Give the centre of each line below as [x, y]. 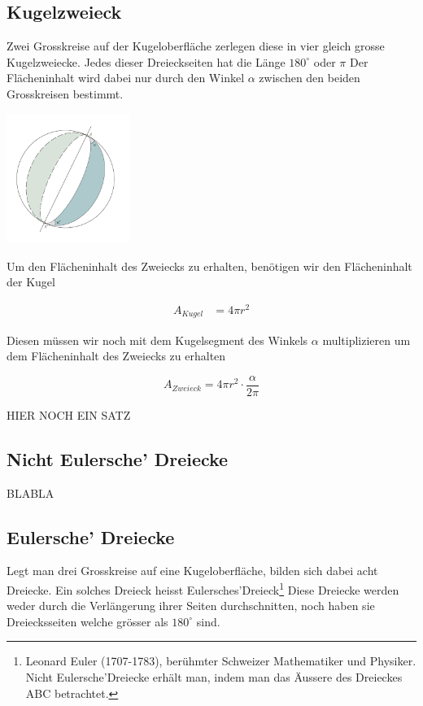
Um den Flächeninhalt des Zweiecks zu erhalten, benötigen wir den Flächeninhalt [209, 266]
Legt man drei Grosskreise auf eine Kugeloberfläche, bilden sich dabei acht [192, 571]
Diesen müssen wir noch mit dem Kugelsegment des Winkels [157, 340]
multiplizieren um [366, 340]
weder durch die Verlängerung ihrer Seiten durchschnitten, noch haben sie [191, 606]
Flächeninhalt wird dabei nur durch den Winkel [126, 78]
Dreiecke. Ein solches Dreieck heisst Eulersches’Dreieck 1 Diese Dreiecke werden [203, 588]
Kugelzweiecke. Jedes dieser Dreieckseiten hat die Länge [146, 61]
